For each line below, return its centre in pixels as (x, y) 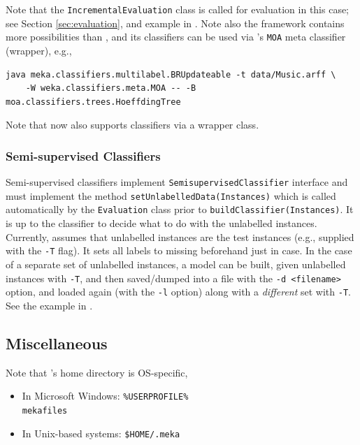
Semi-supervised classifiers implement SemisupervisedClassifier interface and (177, 182)
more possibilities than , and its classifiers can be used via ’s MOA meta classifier (176, 37)
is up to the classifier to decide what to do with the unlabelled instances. (161, 223)
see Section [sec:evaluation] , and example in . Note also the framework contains (175, 23)
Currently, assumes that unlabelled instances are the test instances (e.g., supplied (180, 236)
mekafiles (45, 410)
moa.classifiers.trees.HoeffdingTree (93, 102)
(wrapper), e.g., (39, 50)
